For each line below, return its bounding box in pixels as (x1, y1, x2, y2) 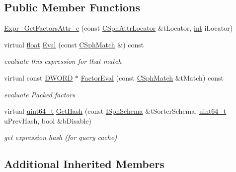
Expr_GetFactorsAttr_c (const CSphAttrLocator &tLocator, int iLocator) (4, 23, 233, 33)
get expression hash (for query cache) (4, 132, 117, 142)
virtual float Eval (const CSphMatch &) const (4, 39, 144, 49)
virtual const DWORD (4, 72, 73, 83)
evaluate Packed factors (4, 89, 76, 99)
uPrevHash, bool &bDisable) (4, 115, 92, 126)
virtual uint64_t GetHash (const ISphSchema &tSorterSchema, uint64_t (4, 106, 227, 116)
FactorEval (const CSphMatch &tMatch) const (80, 72, 224, 83)
